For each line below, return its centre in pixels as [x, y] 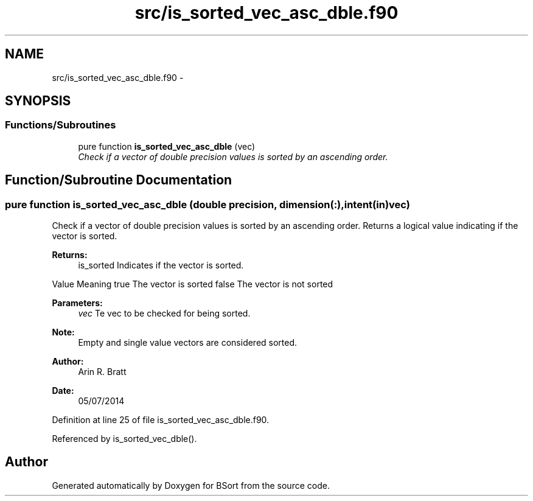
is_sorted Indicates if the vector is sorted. [161, 265]
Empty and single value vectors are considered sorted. [188, 343]
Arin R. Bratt [102, 372]
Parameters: [77, 303]
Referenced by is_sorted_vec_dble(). [124, 439]
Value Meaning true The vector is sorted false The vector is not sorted [193, 284]
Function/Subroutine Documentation [119, 180]
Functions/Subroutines [61, 125]
